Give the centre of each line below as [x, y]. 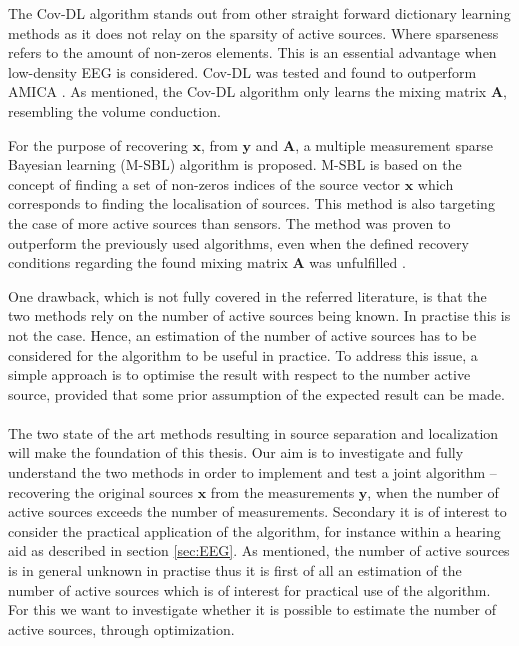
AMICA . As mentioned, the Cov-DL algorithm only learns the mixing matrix [247, 91]
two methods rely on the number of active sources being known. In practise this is [259, 315]
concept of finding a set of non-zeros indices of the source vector [204, 183]
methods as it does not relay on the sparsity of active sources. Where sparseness [253, 32]
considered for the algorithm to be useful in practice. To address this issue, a [243, 354]
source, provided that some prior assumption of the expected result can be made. [256, 393]
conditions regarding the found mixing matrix [148, 262]
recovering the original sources [101, 491]
